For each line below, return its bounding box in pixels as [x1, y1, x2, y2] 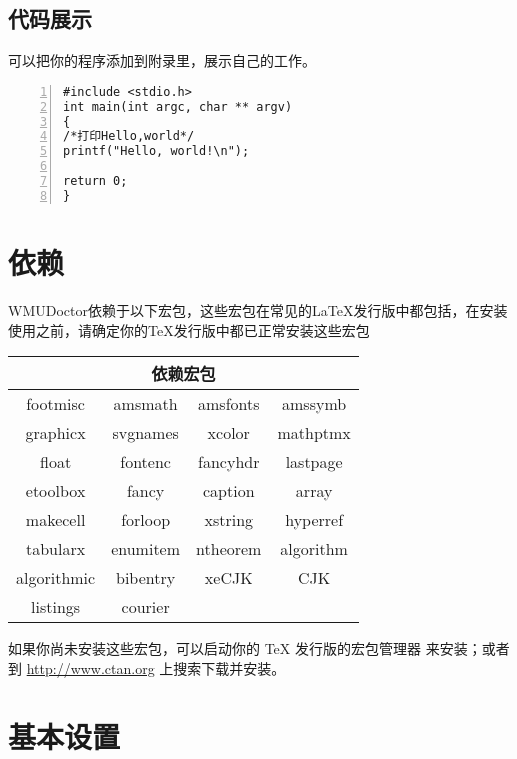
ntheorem [196, 537, 262, 561]
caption [202, 479, 255, 503]
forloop [121, 508, 171, 532]
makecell [25, 508, 86, 532]
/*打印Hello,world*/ [63, 129, 195, 144]
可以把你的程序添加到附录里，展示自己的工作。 [8, 50, 316, 71]
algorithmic [16, 566, 96, 590]
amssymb [282, 392, 347, 416]
